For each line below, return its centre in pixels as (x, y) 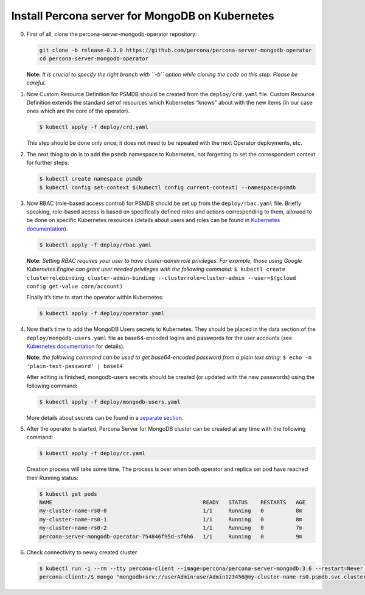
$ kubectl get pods (68, 494)
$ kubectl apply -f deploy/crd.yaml (94, 127)
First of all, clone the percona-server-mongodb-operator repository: (112, 34)
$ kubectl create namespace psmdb (91, 179)
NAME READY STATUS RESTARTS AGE (172, 503)
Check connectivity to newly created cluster (82, 552)
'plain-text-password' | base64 (75, 366)
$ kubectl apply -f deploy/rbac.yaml (96, 245)
